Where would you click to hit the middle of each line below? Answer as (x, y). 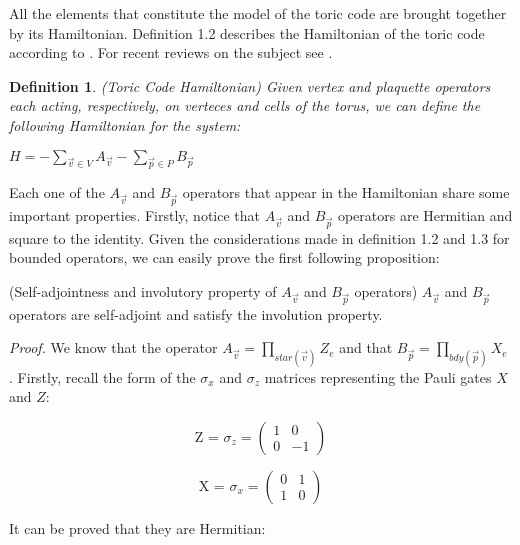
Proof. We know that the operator (113, 347)
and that (366, 347)
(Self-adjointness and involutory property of (143, 291)
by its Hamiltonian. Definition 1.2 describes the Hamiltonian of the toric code (247, 32)
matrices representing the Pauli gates (378, 376)
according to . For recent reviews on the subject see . (171, 52)
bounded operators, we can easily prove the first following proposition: (224, 257)
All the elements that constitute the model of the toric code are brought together (258, 13)
